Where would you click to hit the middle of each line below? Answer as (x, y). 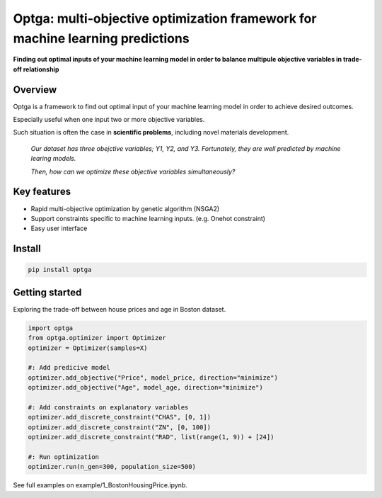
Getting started (47, 292)
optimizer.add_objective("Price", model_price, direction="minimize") (153, 378)
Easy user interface (59, 228)
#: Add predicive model (69, 368)
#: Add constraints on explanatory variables (108, 407)
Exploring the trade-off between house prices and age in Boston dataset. (120, 309)
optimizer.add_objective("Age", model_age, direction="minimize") (145, 387)
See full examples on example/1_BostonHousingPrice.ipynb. (100, 485)
